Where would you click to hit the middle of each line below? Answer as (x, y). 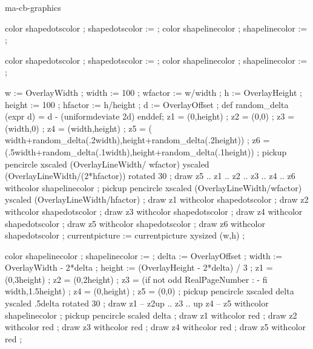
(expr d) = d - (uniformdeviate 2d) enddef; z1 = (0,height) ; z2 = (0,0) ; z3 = (150, 116)
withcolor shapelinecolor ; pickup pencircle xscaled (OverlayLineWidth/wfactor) (153, 187)
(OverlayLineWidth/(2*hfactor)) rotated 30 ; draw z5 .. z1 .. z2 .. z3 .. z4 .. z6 (150, 176)
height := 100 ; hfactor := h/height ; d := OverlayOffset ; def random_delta (147, 104)
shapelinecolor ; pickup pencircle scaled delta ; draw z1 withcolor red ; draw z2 (151, 315)
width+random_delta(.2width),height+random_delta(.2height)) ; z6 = (137, 140)
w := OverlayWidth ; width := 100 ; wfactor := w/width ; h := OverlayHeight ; (153, 92)
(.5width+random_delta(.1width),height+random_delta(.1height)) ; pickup (146, 151)
